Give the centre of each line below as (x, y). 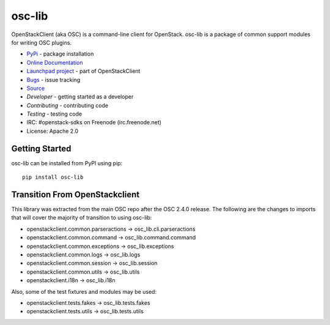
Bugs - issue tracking (53, 80)
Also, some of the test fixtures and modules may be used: (84, 291)
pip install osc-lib (53, 177)
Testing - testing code (54, 114)
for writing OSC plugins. (42, 42)
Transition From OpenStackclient (75, 194)
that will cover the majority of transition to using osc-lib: (82, 218)
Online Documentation (55, 62)
